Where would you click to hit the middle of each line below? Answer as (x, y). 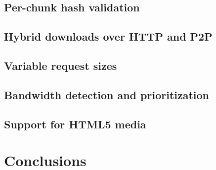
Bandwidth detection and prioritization (107, 94)
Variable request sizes (61, 65)
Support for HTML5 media (75, 124)
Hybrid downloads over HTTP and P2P (108, 36)
